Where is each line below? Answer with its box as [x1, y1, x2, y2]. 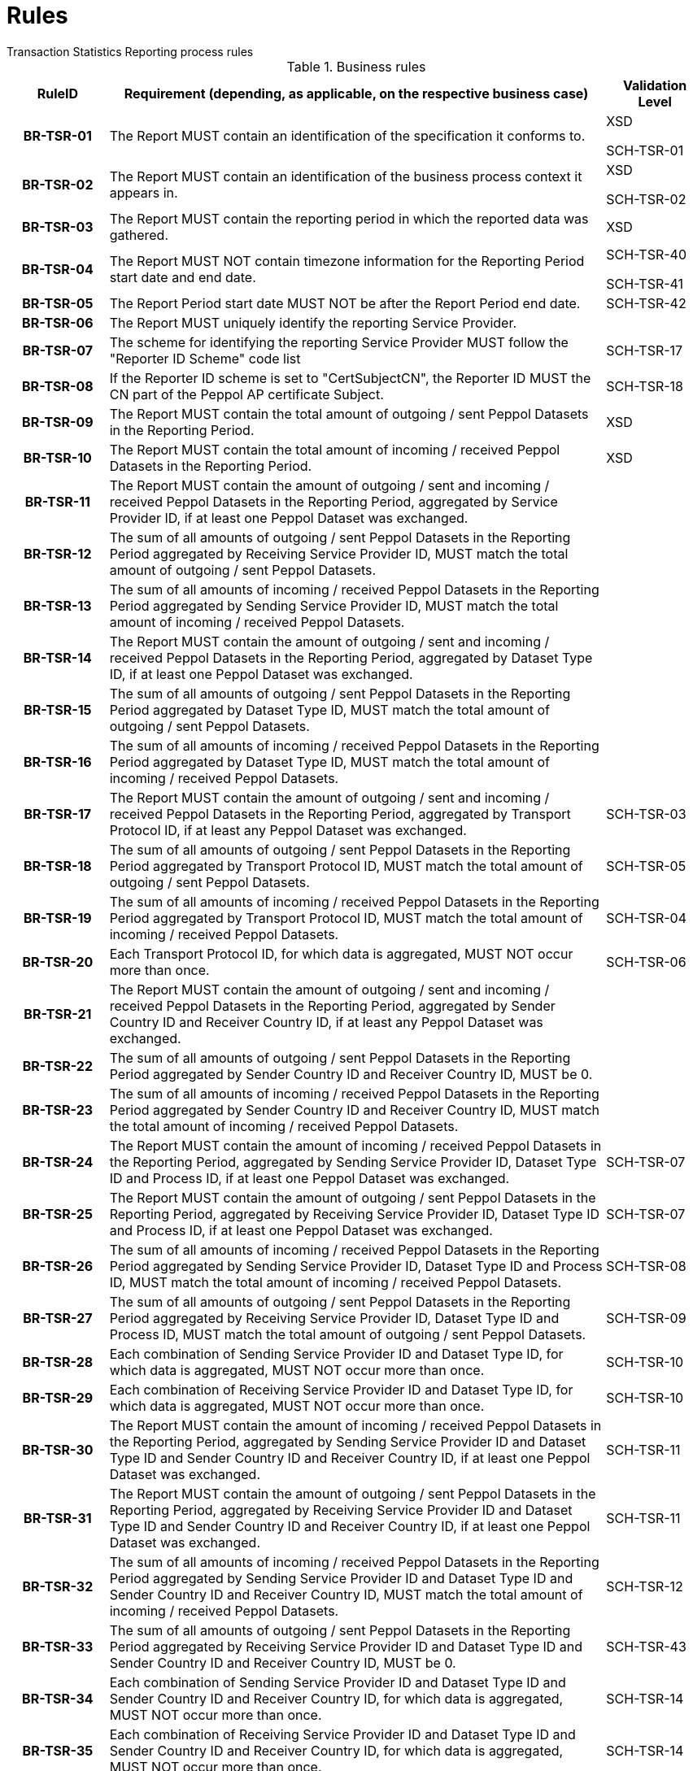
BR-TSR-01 [23, 127, 92, 144]
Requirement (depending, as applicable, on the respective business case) [124, 85, 589, 102]
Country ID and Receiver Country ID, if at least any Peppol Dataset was [109, 1013, 543, 1030]
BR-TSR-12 [24, 545, 92, 562]
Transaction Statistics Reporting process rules [7, 44, 254, 59]
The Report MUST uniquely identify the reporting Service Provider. [109, 314, 517, 331]
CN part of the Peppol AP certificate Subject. [109, 385, 384, 402]
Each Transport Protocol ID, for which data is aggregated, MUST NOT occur [109, 945, 573, 962]
